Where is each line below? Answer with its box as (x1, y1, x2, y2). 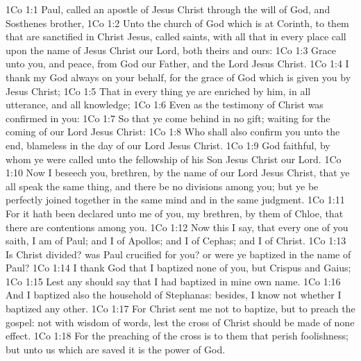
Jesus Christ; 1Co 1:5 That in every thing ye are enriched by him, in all (6, 83, 311, 98)
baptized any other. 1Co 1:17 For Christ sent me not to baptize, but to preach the (6, 301, 355, 316)
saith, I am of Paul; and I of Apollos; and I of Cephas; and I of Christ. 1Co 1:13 (6, 233, 346, 248)
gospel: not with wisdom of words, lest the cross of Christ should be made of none (6, 314, 355, 329)
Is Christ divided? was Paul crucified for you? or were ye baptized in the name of (6, 246, 351, 261)
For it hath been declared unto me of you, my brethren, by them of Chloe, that (6, 205, 344, 220)
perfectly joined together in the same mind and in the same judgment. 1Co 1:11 (6, 192, 345, 207)
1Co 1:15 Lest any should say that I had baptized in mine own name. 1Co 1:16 (6, 274, 341, 288)
